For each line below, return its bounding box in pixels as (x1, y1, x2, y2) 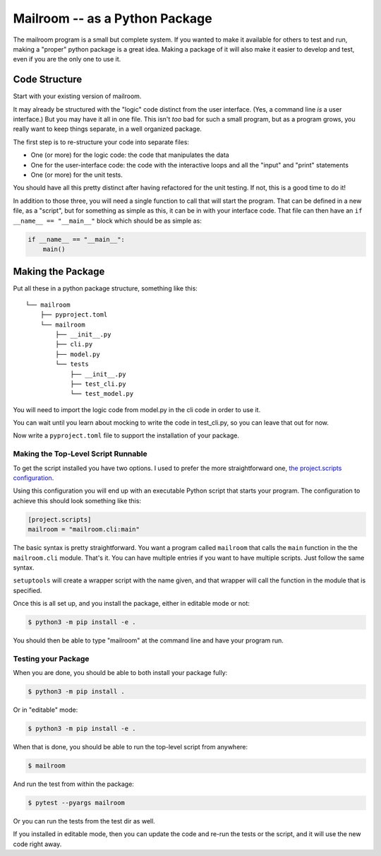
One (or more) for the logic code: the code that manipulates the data (30, 151, 229, 159)
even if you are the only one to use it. (13, 55, 121, 64)
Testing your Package (13, 654, 90, 664)
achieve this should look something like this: (13, 496, 141, 505)
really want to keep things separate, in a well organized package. (13, 124, 202, 134)
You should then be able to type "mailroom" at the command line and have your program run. (13, 636, 284, 645)
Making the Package (13, 266, 105, 278)
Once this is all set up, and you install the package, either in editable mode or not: (13, 599, 250, 608)
